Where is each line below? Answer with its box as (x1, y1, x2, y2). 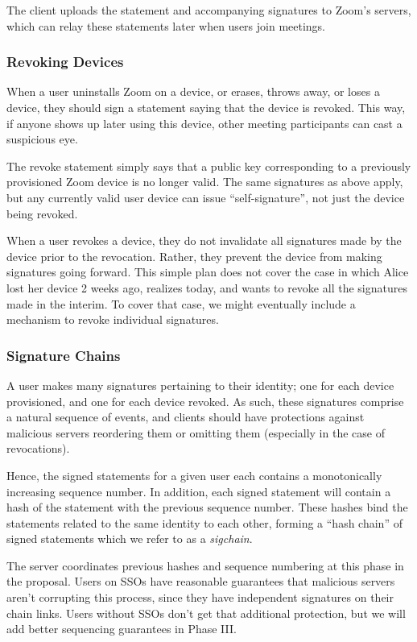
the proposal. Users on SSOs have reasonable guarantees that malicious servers (6, 573, 395, 590)
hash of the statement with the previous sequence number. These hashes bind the (6, 499, 408, 516)
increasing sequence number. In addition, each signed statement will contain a (6, 483, 391, 499)
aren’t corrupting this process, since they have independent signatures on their (6, 589, 394, 606)
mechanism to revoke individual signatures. (6, 311, 219, 328)
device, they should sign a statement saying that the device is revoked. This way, (6, 99, 406, 115)
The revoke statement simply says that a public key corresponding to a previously (6, 157, 411, 174)
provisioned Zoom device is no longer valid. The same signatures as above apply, (6, 173, 403, 190)
